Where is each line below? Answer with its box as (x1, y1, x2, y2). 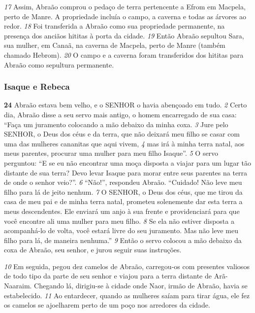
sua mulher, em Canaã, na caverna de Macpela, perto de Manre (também (4, 40, 225, 50)
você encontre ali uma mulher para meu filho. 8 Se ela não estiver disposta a (4, 215, 234, 226)
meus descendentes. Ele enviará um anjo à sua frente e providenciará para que (4, 206, 240, 216)
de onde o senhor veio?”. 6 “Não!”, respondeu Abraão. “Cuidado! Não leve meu (4, 177, 242, 187)
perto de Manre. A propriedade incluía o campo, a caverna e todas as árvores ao (4, 11, 247, 21)
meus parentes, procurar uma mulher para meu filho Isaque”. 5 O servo (4, 148, 219, 158)
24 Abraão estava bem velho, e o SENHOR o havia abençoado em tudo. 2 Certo (4, 100, 247, 110)
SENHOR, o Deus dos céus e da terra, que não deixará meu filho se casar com (4, 129, 240, 139)
